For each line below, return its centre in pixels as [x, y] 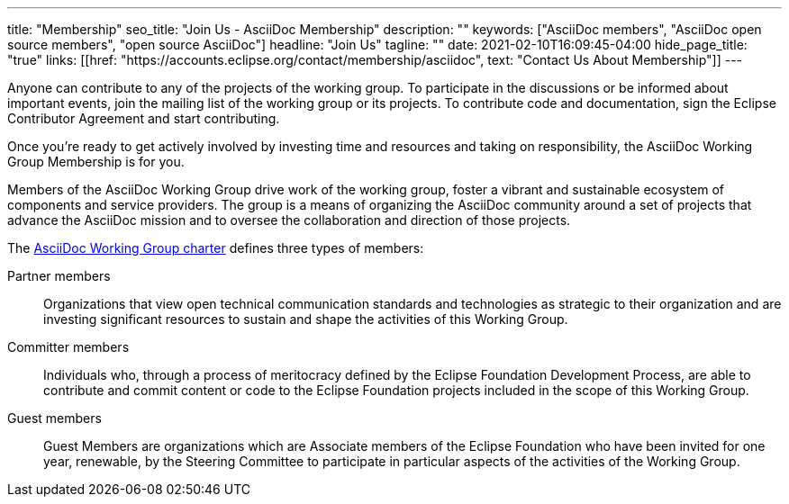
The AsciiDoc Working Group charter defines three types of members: [216, 248]
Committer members [68, 347]
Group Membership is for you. [96, 162]
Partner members [59, 276]
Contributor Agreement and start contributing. [144, 118]
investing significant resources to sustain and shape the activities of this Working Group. [306, 319]
